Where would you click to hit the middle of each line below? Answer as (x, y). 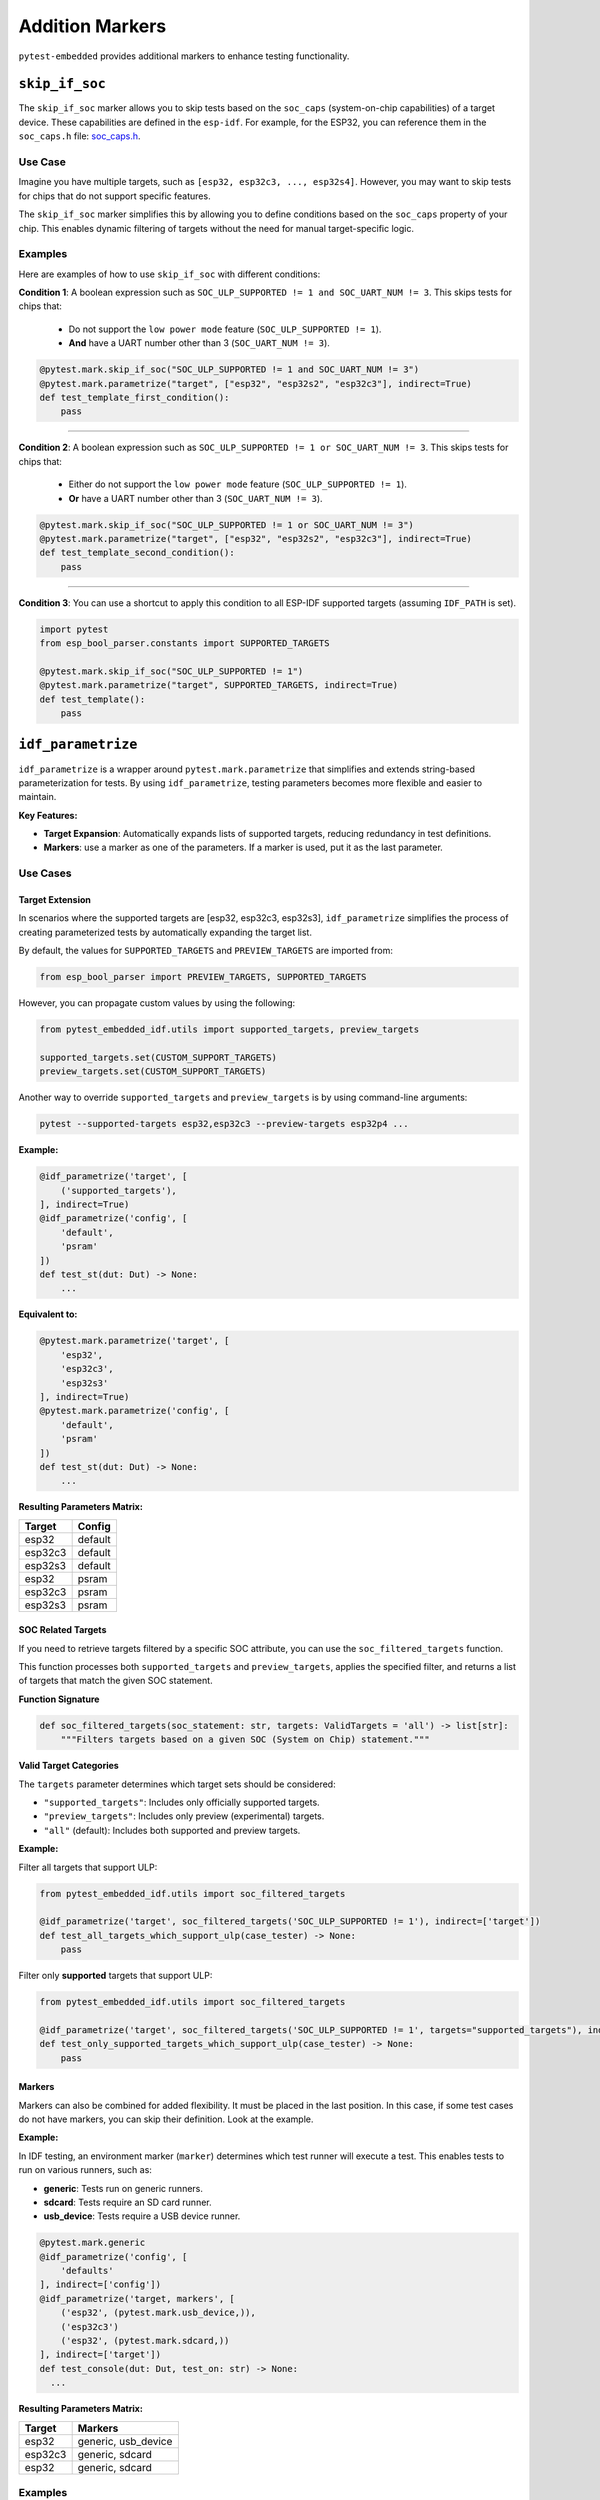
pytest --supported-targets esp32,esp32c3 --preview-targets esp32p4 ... (224, 1124)
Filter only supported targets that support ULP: (115, 1976)
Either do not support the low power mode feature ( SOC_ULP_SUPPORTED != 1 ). (237, 484)
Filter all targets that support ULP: (88, 1867)
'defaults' (87, 2271)
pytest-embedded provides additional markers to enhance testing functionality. (184, 56)
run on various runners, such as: (85, 2170)
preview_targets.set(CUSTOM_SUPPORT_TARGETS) (153, 1071)
